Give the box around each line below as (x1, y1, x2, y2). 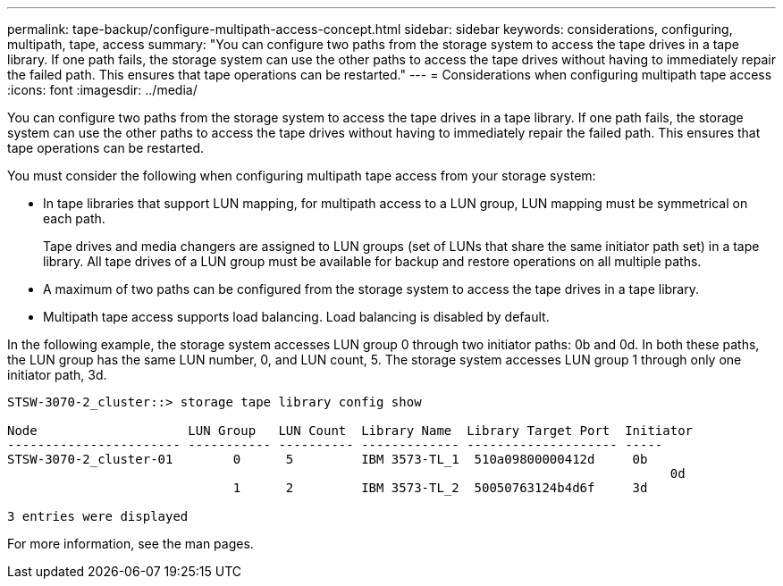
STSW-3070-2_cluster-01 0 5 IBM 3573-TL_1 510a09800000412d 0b (7, 452, 648, 466)
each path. (43, 211, 105, 226)
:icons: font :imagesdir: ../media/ (7, 82, 198, 97)
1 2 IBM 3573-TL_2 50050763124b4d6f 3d (232, 481, 648, 495)
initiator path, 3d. (7, 367, 107, 382)
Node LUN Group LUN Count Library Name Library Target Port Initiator (7, 423, 694, 438)
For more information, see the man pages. (7, 536, 254, 551)
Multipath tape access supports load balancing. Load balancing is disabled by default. (43, 309, 550, 324)
